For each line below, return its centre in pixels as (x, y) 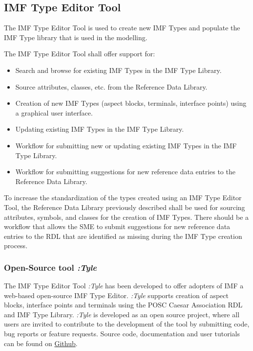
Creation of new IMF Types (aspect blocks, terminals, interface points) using (131, 103)
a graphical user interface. (54, 112)
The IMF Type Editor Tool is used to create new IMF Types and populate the (122, 28)
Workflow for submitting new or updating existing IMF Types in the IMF (126, 145)
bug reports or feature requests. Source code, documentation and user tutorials (122, 334)
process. (16, 246)
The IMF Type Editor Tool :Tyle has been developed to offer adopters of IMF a (124, 286)
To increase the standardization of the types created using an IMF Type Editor (123, 198)
